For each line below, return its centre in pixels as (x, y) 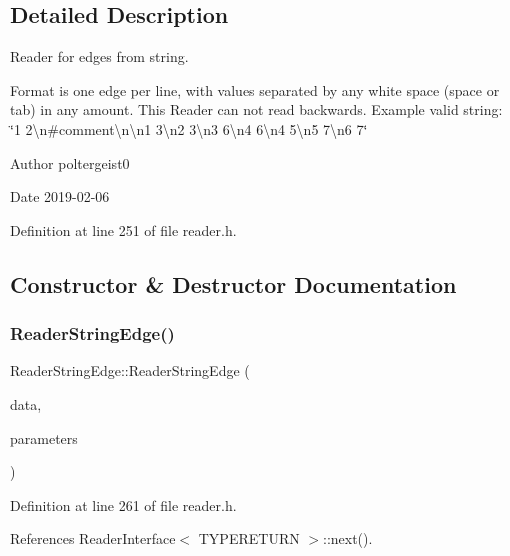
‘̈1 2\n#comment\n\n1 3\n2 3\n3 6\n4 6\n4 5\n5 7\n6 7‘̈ (189, 128)
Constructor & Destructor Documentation (233, 283)
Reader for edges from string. (99, 56)
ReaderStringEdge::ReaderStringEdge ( (130, 370)
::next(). (348, 538)
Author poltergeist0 (70, 162)
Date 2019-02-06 (60, 196)
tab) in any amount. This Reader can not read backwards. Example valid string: (256, 109)
